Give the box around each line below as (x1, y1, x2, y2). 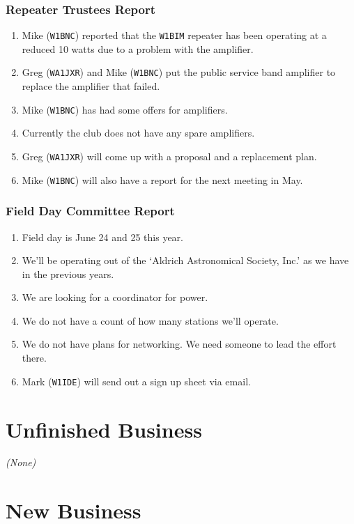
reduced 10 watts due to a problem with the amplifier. (22, 41, 254, 56)
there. (22, 350, 47, 365)
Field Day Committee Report (6, 202, 175, 219)
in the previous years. (22, 266, 114, 281)
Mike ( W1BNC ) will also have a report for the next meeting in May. (22, 172, 303, 187)
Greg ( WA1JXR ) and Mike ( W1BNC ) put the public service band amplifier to (22, 65, 336, 79)
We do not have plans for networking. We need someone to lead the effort (22, 337, 337, 351)
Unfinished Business (6, 415, 202, 443)
